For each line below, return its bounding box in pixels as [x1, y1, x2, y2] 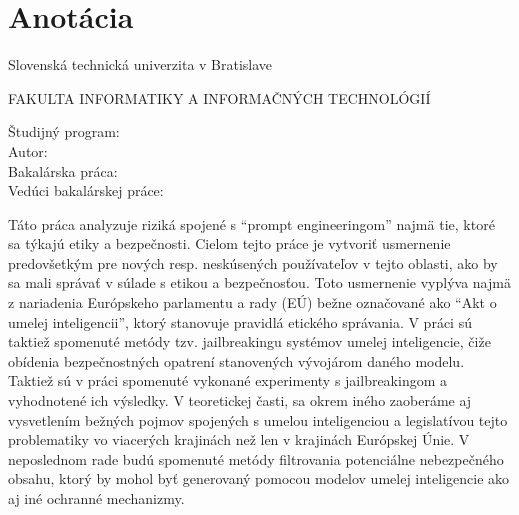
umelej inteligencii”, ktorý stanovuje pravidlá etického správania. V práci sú [8, 311, 472, 332]
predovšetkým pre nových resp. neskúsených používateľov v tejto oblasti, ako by [8, 252, 498, 273]
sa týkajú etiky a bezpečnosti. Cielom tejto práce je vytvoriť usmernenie [8, 233, 451, 254]
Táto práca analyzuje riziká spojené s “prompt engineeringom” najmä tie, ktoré [8, 213, 495, 234]
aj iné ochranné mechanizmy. [8, 488, 185, 508]
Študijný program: [8, 121, 120, 142]
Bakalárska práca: [8, 160, 118, 181]
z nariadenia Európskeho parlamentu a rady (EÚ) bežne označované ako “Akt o [8, 292, 497, 313]
